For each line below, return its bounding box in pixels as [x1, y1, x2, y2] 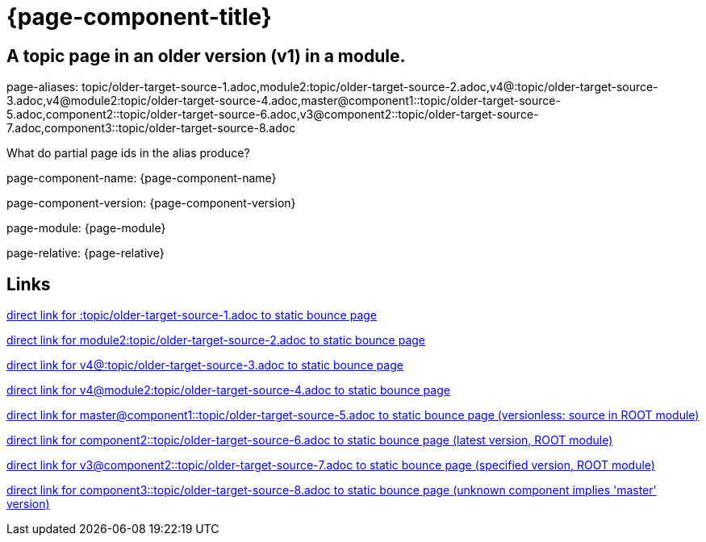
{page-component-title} [6, 3, 272, 31]
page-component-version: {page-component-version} [6, 196, 296, 211]
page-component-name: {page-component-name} [6, 171, 277, 186]
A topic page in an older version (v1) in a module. [6, 45, 406, 66]
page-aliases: [6, 80, 79, 94]
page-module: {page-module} [6, 221, 166, 236]
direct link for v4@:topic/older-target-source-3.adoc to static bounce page [6, 358, 403, 373]
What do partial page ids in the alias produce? [6, 146, 250, 161]
